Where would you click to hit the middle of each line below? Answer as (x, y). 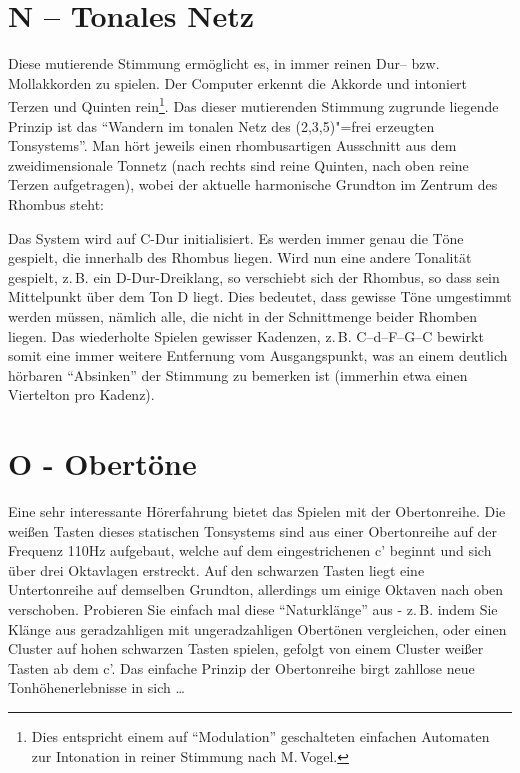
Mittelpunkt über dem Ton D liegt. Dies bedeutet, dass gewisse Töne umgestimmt (260, 296)
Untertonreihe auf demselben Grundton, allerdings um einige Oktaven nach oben (256, 589)
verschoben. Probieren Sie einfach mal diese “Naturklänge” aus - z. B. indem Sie (253, 608)
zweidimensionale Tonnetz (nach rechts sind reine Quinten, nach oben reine (238, 164)
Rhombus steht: (56, 203)
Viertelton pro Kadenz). (81, 394)
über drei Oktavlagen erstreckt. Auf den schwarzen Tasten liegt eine (216, 569)
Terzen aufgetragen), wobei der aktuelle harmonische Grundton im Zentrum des (253, 184)
